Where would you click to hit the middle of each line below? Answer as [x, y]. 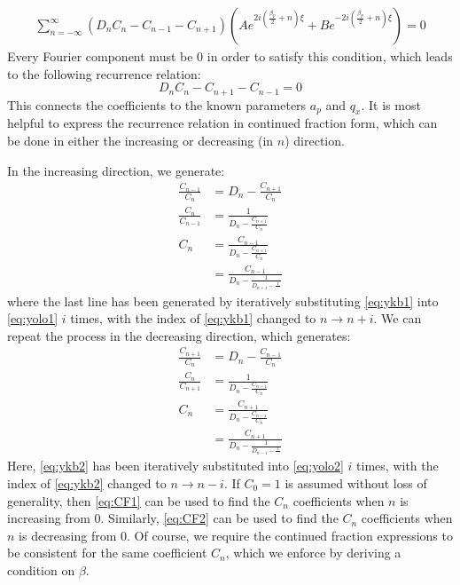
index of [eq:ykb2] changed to [87, 482]
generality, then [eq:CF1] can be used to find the [139, 500]
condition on [41, 569]
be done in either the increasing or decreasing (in [140, 141]
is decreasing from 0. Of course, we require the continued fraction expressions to [236, 535]
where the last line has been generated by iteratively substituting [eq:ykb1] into [223, 300]
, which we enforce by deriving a [313, 553]
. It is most [391, 104]
